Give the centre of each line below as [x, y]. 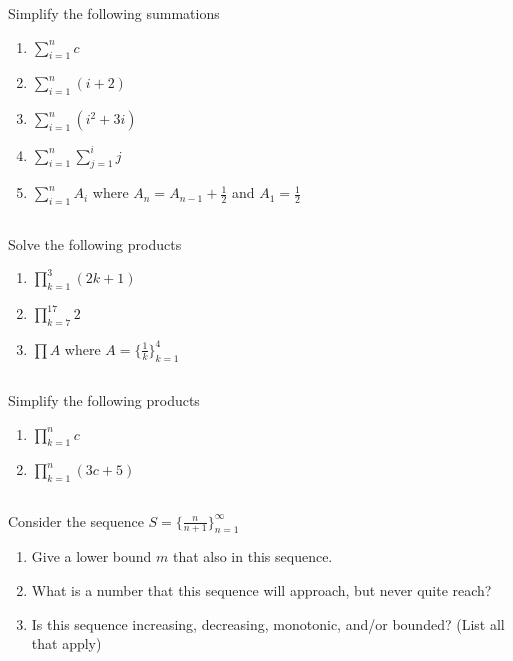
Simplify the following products [104, 400]
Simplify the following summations [114, 13]
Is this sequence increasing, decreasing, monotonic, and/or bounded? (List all [268, 623]
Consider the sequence [76, 520]
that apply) [66, 643]
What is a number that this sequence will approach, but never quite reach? [261, 590]
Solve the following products [95, 243]
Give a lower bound [91, 556]
